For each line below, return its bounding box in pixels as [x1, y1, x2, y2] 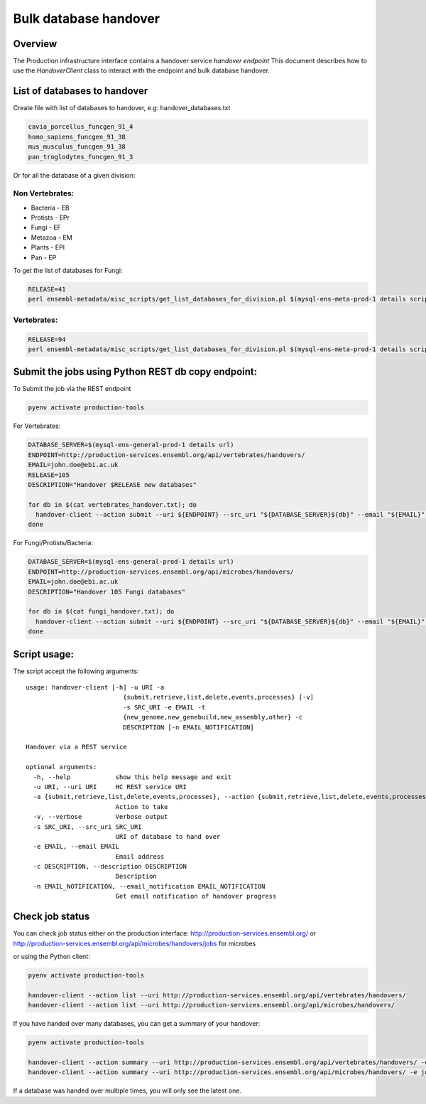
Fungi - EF [31, 223, 62, 232]
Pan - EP [31, 253, 57, 262]
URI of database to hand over [115, 832, 221, 840]
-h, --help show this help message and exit [33, 773, 232, 781]
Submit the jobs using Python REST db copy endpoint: [13, 366, 258, 378]
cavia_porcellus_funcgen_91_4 [28, 123, 133, 131]
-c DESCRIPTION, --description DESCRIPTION [33, 862, 187, 871]
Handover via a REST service [26, 743, 127, 751]
